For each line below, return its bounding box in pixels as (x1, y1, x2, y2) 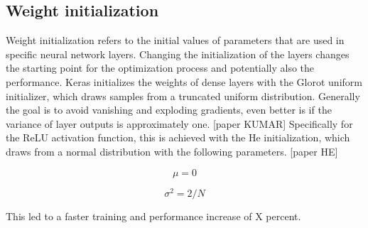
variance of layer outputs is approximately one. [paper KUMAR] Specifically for (6, 116, 353, 131)
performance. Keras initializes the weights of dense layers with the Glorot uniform (6, 74, 362, 89)
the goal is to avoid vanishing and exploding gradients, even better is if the (6, 102, 332, 117)
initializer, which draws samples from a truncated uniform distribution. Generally (6, 88, 360, 103)
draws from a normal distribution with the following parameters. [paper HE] (6, 143, 338, 158)
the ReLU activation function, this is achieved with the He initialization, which (6, 130, 350, 145)
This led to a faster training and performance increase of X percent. (6, 208, 301, 223)
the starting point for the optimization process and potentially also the (6, 60, 315, 75)
